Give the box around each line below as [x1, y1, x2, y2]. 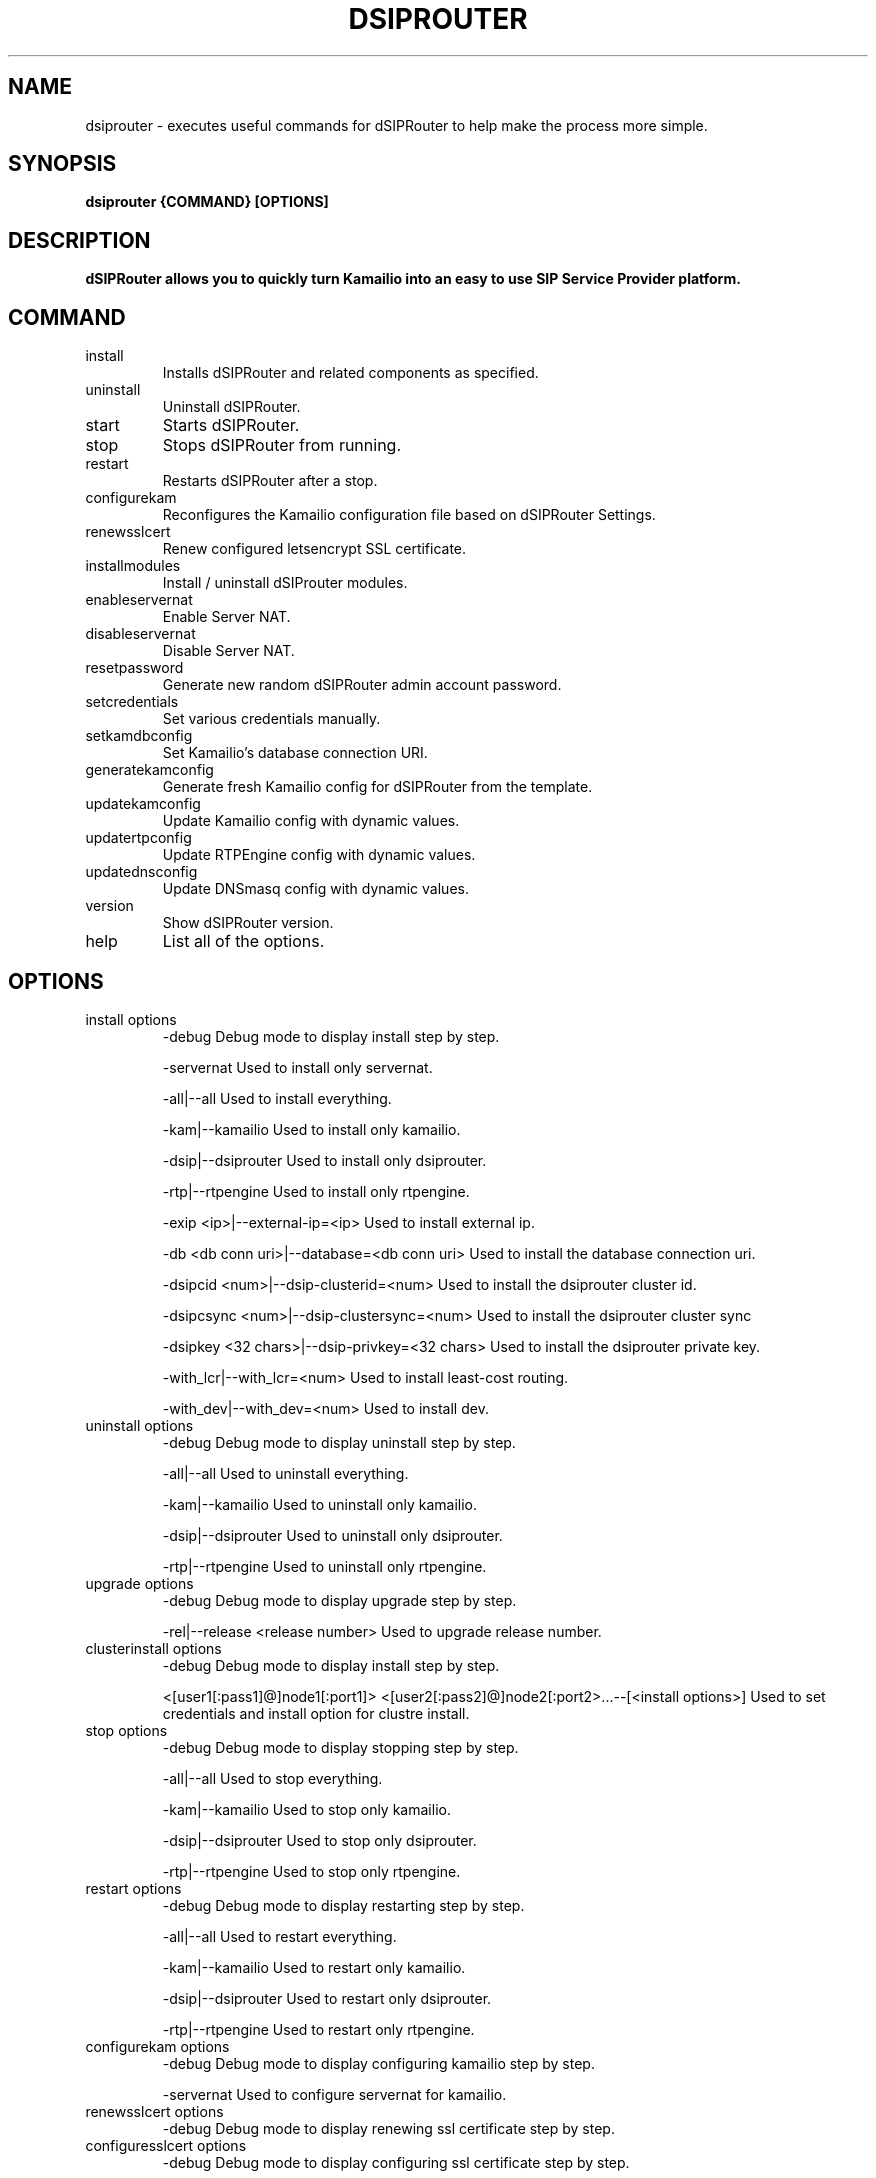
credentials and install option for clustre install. [162, 1704, 470, 1722]
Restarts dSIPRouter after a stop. [162, 472, 378, 490]
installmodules [85, 557, 181, 575]
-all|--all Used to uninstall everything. [162, 1464, 409, 1482]
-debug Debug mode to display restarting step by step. [162, 1896, 525, 1914]
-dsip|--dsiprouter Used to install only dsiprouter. [162, 1151, 487, 1169]
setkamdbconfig [85, 727, 193, 745]
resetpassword [85, 659, 184, 677]
